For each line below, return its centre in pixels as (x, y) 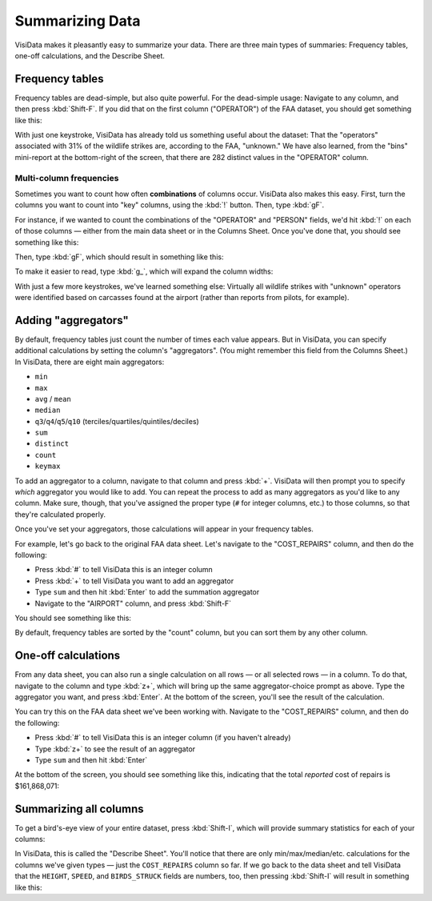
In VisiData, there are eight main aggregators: (90, 362)
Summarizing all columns (79, 809)
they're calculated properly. (60, 514)
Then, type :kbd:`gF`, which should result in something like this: (119, 257)
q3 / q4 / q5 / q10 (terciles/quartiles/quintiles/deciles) (117, 421)
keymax (48, 467)
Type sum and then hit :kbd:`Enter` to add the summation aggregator (147, 592)
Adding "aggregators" (72, 320)
